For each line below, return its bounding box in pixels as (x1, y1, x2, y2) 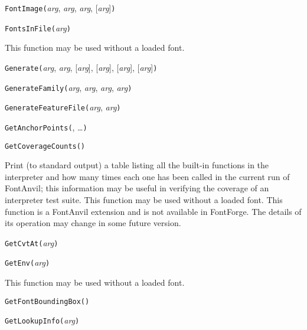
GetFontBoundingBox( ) (5, 297, 90, 306)
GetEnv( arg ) (5, 256, 50, 269)
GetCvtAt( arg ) (5, 236, 58, 249)
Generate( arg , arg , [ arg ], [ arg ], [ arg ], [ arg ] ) (5, 61, 158, 73)
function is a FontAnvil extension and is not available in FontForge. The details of (5, 205, 302, 217)
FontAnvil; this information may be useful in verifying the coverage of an (5, 182, 269, 194)
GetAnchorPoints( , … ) (5, 120, 87, 133)
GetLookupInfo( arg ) (5, 314, 80, 326)
